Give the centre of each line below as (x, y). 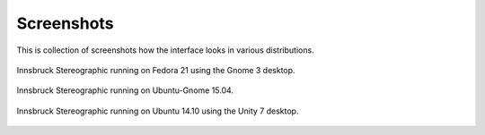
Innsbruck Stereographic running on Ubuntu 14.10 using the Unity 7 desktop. (158, 111)
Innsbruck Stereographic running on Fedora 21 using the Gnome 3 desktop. (156, 70)
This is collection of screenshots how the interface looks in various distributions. (165, 50)
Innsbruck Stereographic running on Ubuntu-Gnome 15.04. (125, 90)
